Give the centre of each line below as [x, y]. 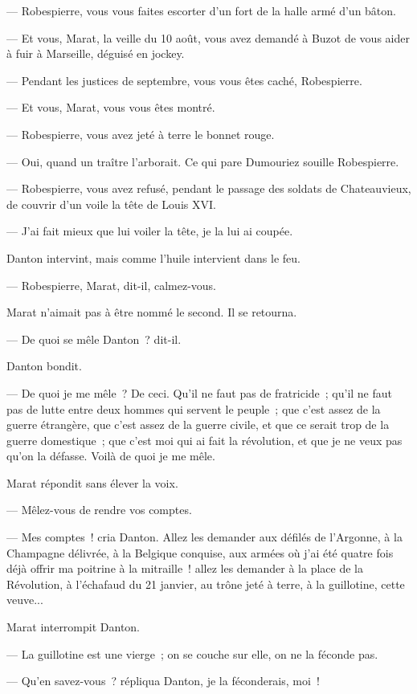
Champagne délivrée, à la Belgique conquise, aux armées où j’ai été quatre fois [200, 552]
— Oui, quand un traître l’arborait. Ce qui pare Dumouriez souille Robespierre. [203, 161]
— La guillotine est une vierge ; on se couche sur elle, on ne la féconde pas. [192, 653]
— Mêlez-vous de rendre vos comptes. [99, 510]
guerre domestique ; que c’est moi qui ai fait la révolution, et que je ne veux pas [204, 440]
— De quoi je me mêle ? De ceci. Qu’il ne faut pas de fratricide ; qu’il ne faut [200, 392]
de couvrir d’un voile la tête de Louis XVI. [111, 204]
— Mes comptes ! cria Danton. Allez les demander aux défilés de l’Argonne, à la [204, 537]
